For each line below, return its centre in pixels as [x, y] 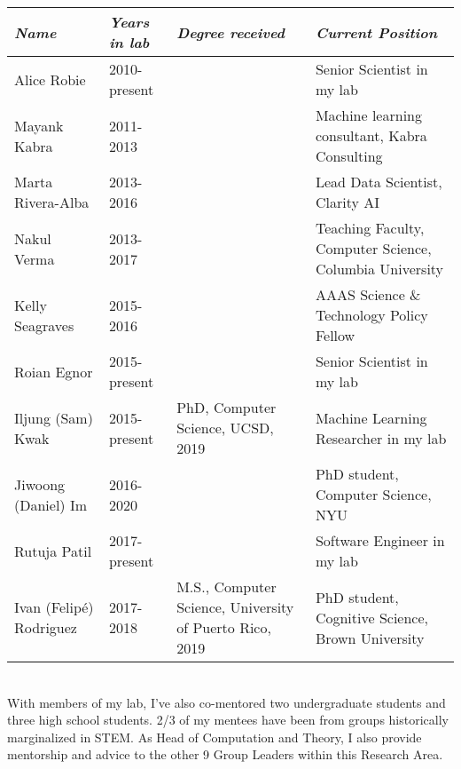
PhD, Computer [227, 407]
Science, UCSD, [225, 428]
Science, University [235, 607]
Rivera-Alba [52, 202]
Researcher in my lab [381, 438]
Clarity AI [347, 202]
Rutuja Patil [53, 551]
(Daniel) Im [51, 504]
